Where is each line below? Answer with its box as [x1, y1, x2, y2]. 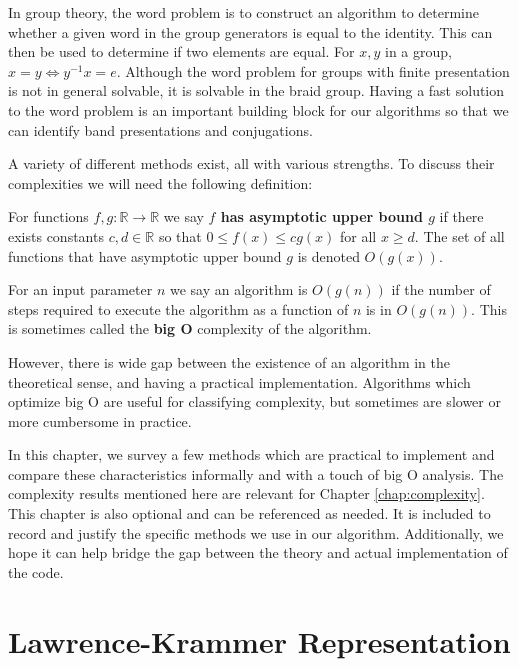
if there [439, 206, 484, 227]
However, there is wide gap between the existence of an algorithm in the [8, 351, 450, 372]
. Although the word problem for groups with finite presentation [116, 60, 510, 81]
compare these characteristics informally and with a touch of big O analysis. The [8, 463, 504, 484]
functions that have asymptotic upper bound [8, 245, 282, 266]
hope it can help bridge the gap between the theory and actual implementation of [8, 542, 508, 563]
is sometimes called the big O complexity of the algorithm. [8, 318, 372, 339]
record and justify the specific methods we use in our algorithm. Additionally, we [8, 522, 504, 543]
